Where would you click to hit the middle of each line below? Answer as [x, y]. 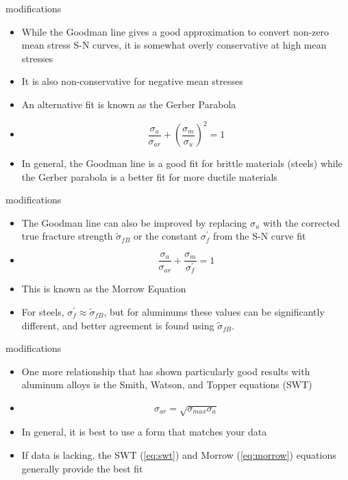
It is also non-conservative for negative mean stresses [132, 81]
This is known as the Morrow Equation [104, 289]
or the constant [166, 236]
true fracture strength [67, 236]
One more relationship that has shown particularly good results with [166, 371]
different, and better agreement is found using [118, 325]
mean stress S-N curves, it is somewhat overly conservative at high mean [174, 45]
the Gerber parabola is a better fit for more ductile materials [149, 176]
